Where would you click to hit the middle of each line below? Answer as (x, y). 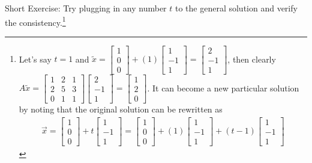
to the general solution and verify (236, 8)
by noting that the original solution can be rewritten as (121, 109)
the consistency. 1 (35, 21)
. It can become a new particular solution (223, 88)
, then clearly (252, 59)
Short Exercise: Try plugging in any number (86, 8)
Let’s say (35, 59)
